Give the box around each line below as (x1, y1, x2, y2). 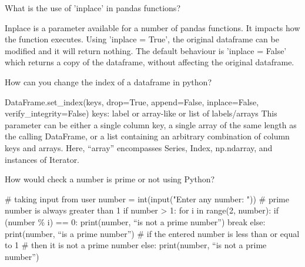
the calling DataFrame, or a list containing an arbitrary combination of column (5, 130, 290, 142)
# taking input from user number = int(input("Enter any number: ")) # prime (5, 192, 289, 205)
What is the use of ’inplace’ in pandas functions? (5, 2, 180, 14)
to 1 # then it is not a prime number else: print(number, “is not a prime (5, 239, 267, 251)
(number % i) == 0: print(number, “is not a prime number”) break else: (5, 215, 266, 228)
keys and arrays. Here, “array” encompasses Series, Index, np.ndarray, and (5, 141, 273, 153)
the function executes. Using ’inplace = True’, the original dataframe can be (5, 33, 279, 45)
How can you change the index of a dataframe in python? (5, 75, 212, 88)
